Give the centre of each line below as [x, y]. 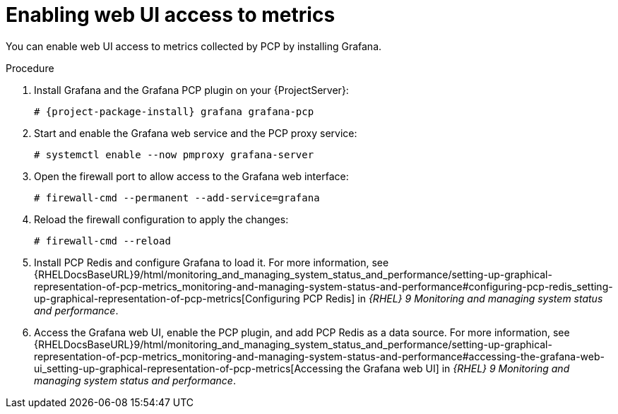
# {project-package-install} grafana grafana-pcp [174, 111]
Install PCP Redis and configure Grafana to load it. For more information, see [212, 262]
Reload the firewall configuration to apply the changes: [161, 219]
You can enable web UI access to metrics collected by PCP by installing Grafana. [194, 46]
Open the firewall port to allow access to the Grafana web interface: [191, 176]
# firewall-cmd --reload [102, 241]
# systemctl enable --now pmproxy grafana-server [174, 154]
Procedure [30, 68]
